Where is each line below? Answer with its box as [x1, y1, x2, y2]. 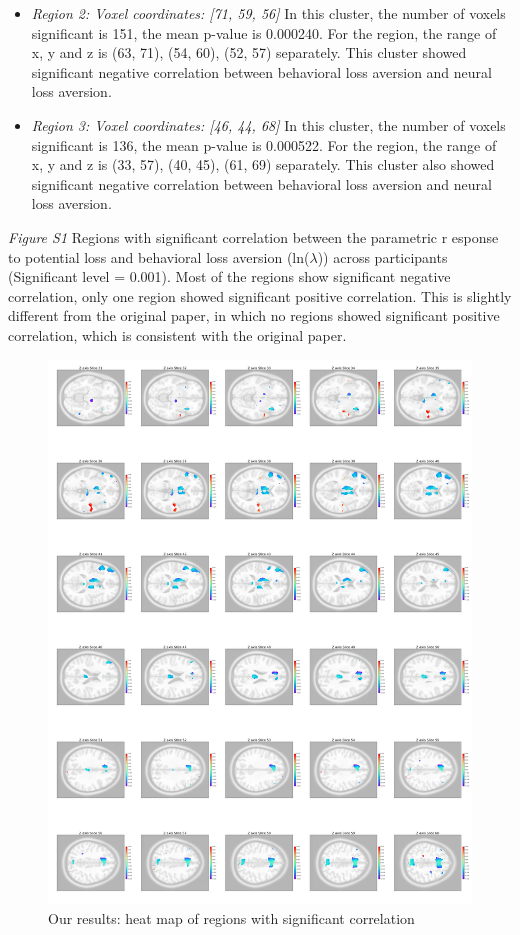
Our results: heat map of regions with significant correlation [48, 907, 415, 928]
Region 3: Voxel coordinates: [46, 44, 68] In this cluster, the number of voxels [31, 114, 506, 135]
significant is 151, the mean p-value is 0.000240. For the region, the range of [31, 22, 497, 43]
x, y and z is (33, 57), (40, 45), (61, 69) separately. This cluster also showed [31, 154, 495, 175]
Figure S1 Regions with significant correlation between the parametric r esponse [8, 226, 499, 247]
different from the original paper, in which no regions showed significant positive [8, 305, 500, 326]
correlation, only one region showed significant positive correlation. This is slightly [8, 285, 512, 306]
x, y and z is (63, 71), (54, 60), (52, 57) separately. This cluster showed [31, 42, 467, 63]
